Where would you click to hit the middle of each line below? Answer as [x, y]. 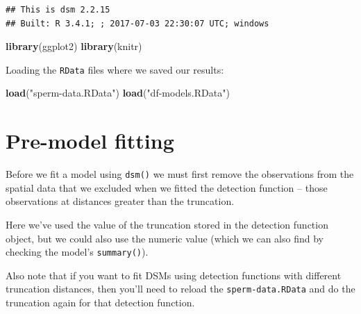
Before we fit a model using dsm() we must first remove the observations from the [180, 174]
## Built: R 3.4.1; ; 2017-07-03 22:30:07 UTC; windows [137, 23]
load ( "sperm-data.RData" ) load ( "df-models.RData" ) [118, 93]
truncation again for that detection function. [100, 303]
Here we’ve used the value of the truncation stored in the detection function [167, 224]
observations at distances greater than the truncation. [120, 201]
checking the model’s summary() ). [77, 252]
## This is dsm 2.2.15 [58, 10]
